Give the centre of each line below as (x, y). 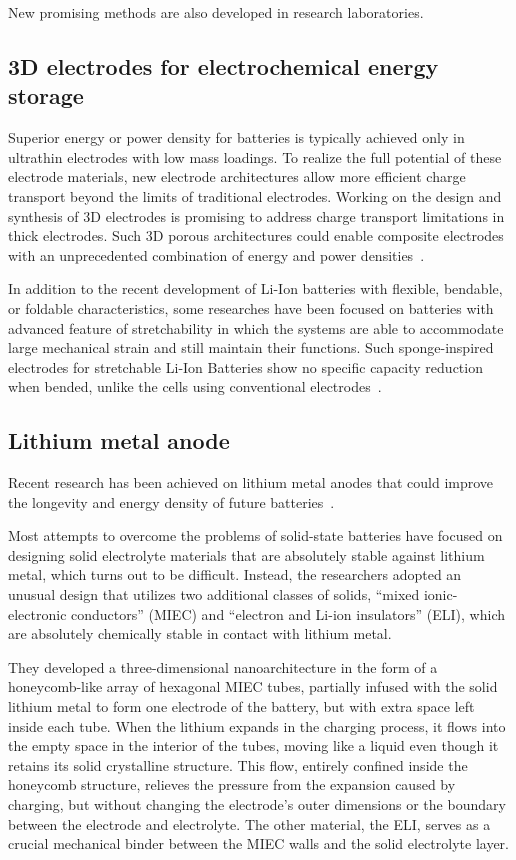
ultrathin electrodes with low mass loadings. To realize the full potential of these (255, 156)
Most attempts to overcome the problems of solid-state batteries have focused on (255, 535)
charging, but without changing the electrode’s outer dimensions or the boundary (257, 804)
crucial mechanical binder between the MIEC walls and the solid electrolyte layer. (258, 843)
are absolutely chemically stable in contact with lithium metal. (200, 633)
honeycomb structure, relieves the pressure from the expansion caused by (232, 784)
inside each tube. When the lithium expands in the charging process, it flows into (257, 725)
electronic (37, 613)
